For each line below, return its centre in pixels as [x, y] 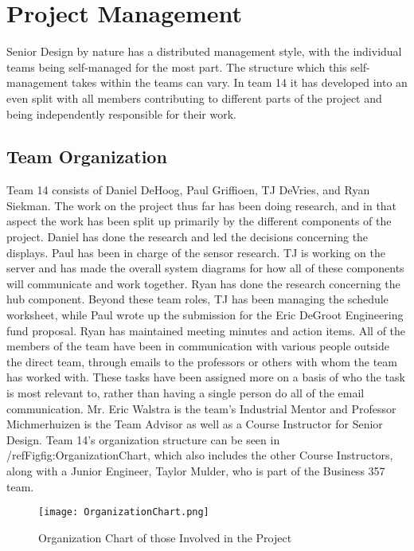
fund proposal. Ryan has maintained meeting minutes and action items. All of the [206, 330]
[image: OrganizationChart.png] [124, 512]
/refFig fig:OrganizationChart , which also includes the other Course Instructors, [200, 455]
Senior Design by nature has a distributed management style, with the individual [204, 51]
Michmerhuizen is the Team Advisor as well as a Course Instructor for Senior [195, 424]
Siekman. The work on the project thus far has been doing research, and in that [202, 205]
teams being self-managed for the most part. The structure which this [177, 66]
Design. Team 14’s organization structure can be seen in [143, 439]
